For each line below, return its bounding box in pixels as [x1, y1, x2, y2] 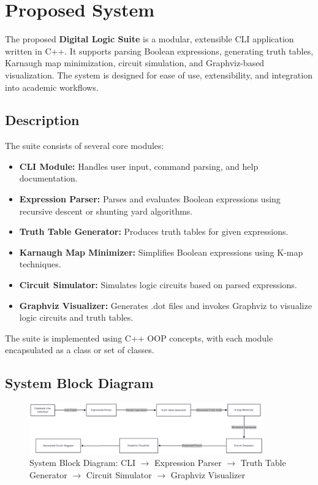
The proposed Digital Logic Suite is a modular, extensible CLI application [5, 32, 294, 45]
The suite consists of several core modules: [5, 139, 164, 152]
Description [5, 110, 80, 129]
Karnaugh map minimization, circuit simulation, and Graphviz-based [5, 56, 265, 69]
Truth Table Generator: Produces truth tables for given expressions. [19, 225, 289, 238]
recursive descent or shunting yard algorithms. [19, 204, 193, 217]
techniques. [19, 258, 61, 270]
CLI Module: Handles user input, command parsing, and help [19, 159, 259, 172]
